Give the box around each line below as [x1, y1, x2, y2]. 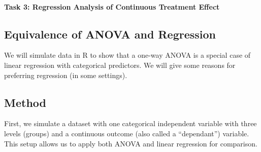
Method [4, 94, 46, 110]
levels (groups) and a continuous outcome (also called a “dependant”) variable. [4, 128, 249, 138]
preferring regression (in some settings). [4, 69, 127, 80]
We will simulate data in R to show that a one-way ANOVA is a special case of [4, 50, 251, 60]
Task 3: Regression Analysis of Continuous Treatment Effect [4, 1, 220, 12]
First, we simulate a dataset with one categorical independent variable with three [4, 118, 257, 129]
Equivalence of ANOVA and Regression [4, 26, 216, 42]
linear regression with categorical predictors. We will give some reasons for [4, 59, 236, 70]
